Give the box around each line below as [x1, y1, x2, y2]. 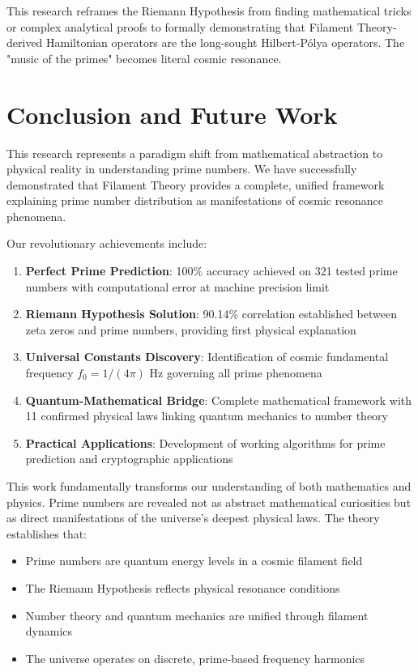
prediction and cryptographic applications [25, 450, 233, 467]
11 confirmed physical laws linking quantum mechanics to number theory [25, 407, 388, 424]
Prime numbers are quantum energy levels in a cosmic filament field [25, 552, 363, 569]
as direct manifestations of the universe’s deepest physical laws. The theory [6, 509, 380, 526]
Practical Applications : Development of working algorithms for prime [25, 434, 386, 451]
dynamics [25, 623, 73, 640]
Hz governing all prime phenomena [149, 364, 322, 381]
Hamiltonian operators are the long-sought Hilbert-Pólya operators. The [46, 34, 405, 51]
